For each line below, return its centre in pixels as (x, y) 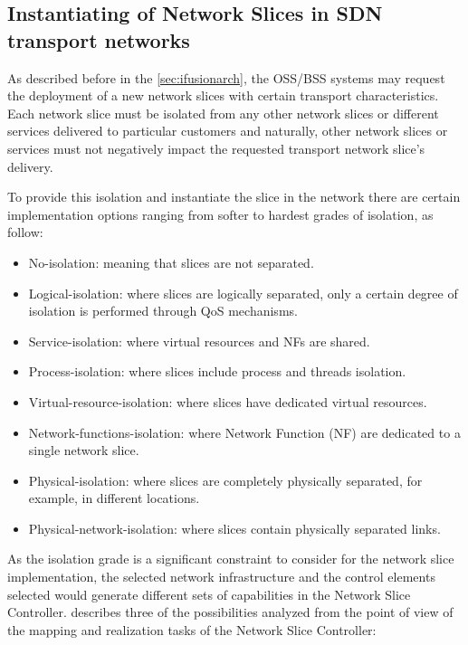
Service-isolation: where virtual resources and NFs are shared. (199, 341)
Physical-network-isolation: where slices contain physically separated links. (234, 528)
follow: (25, 232)
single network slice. (84, 450)
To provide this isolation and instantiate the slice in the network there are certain (234, 197)
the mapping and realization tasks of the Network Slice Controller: (192, 629)
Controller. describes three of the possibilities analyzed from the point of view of (230, 612)
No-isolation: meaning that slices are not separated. (171, 262)
